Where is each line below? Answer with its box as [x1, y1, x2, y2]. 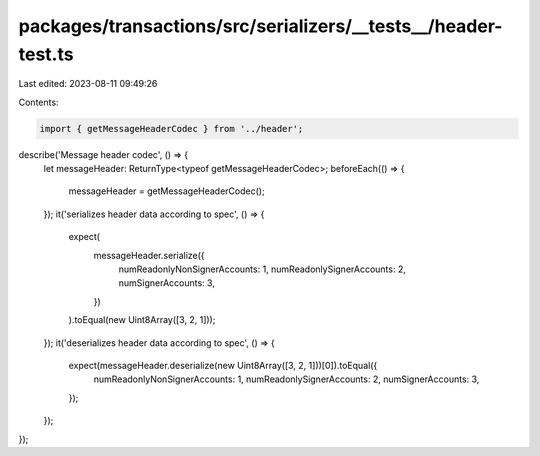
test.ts [18, 43, 74, 65]
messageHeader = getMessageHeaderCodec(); [68, 185, 265, 197]
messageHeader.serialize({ [93, 249, 205, 261]
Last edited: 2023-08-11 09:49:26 [18, 78, 158, 90]
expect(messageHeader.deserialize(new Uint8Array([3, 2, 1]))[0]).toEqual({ [68, 360, 378, 371]
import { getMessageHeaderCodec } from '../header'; [39, 123, 304, 134]
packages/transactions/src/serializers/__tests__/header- [18, 15, 503, 37]
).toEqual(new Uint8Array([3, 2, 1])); [68, 314, 216, 326]
